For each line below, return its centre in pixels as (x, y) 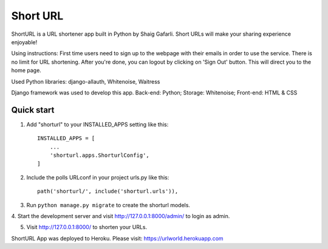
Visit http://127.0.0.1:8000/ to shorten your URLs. (87, 227)
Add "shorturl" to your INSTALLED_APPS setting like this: (97, 124)
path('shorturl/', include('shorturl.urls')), (108, 191)
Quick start (33, 110)
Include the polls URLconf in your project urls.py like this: (98, 177)
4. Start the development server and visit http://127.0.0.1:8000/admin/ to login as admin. (121, 216)
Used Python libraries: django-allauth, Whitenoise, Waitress (86, 81)
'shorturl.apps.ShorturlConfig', (100, 155)
